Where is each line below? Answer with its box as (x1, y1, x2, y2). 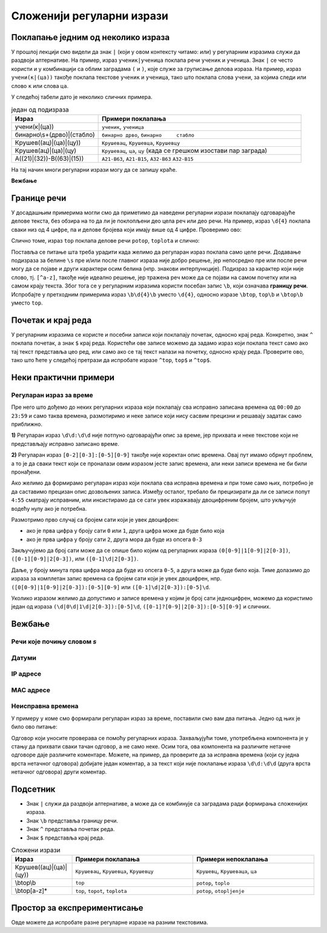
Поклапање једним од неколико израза (11, 32, 170, 42)
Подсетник (11, 784, 56, 794)
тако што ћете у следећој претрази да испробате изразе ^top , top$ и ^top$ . (11, 357, 211, 364)
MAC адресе (11, 685, 51, 694)
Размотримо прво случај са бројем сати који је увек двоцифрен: (11, 516, 179, 523)
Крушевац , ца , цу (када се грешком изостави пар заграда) (102, 146, 268, 155)
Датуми (11, 653, 36, 662)
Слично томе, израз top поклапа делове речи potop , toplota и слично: (11, 237, 200, 244)
